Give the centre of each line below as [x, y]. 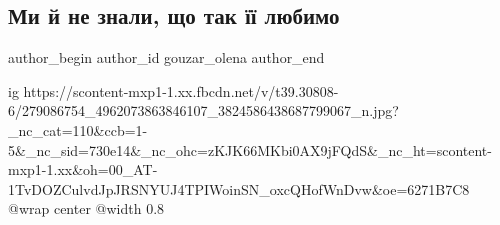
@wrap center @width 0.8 [86, 208]
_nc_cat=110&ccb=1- [78, 129]
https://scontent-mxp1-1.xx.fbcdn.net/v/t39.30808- [181, 90]
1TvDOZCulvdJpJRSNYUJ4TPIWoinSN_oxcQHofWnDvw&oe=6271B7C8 [239, 188]
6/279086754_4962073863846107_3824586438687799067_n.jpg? [203, 110]
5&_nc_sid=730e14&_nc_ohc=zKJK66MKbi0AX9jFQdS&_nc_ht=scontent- [250, 149]
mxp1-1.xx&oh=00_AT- [83, 169]
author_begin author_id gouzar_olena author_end [166, 57]
